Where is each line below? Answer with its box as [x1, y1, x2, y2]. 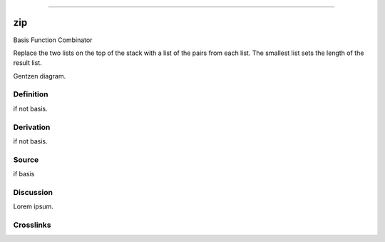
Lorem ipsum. [13, 202, 53, 211]
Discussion [13, 187, 53, 197]
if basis [13, 170, 35, 178]
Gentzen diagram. [13, 71, 66, 80]
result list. [13, 59, 42, 67]
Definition [13, 89, 48, 99]
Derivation [13, 122, 51, 132]
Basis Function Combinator [13, 36, 93, 44]
